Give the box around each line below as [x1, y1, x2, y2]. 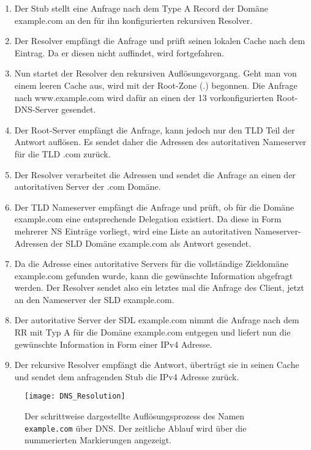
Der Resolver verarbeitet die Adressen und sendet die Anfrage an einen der [14, 168, 296, 181]
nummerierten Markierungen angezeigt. [24, 433, 172, 446]
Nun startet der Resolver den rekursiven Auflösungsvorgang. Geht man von [14, 67, 297, 80]
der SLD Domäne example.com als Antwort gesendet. [51, 236, 252, 249]
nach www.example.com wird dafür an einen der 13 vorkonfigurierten [14, 91, 274, 103]
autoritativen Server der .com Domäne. [14, 180, 161, 193]
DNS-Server [14, 103, 59, 116]
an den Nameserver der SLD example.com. [14, 293, 174, 306]
